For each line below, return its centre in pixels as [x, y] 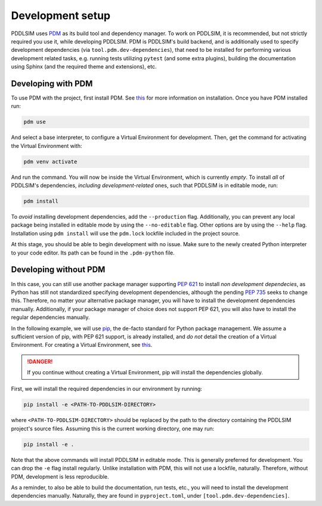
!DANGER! [40, 361]
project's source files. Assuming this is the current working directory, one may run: [113, 429]
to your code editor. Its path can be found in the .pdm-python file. [93, 253]
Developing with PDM [52, 83]
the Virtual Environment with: [47, 145]
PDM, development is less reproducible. [60, 476]
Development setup [61, 15]
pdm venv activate [50, 162]
